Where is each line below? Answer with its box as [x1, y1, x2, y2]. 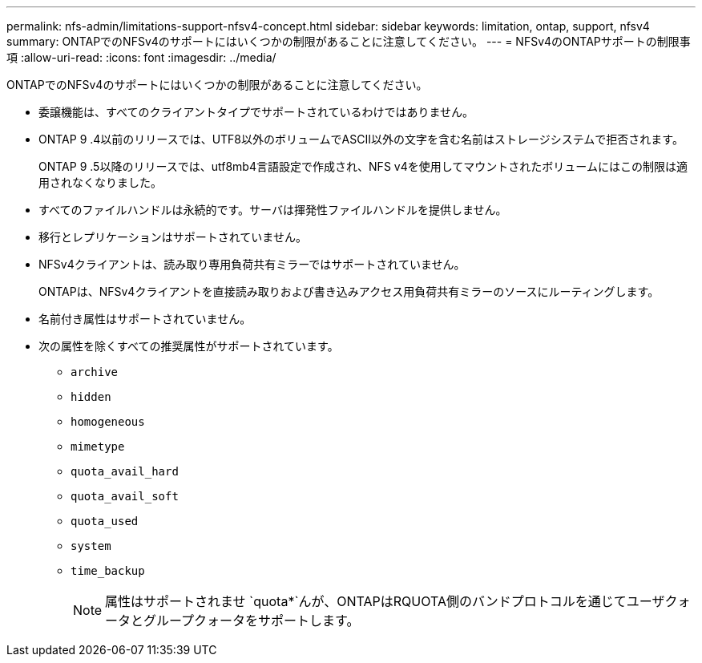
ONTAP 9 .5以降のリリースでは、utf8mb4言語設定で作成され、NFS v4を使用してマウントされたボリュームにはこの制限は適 [38, 160, 688, 173]
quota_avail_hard [71, 465, 179, 478]
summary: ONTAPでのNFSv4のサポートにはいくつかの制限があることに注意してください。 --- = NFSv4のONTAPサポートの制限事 [6, 34, 691, 48]
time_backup [71, 564, 145, 577]
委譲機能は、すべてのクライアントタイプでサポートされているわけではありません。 [38, 105, 474, 119]
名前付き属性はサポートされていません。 [38, 312, 252, 325]
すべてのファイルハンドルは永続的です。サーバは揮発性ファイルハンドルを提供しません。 [38, 203, 507, 216]
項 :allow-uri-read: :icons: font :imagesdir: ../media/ [6, 51, 276, 64]
